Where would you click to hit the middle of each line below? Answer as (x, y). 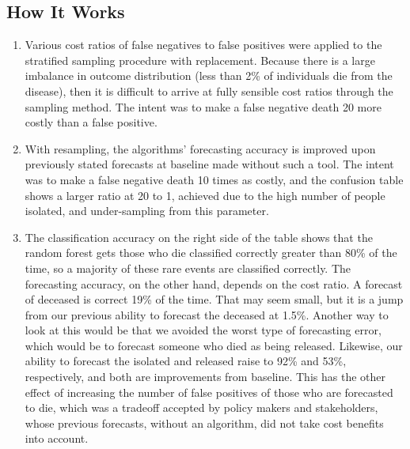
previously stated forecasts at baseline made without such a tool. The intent (209, 164)
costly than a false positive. (91, 122)
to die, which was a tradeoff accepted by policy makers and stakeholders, (201, 407)
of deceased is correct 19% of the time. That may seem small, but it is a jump (214, 299)
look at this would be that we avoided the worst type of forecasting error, (203, 330)
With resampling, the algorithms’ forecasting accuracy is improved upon (200, 148)
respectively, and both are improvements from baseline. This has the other (205, 377)
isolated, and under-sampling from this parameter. (147, 211)
